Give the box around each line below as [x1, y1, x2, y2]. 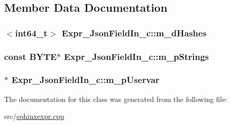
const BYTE [4, 50, 57, 62]
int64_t [15, 26, 48, 39]
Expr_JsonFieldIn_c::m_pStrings [64, 50, 209, 62]
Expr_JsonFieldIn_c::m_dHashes [62, 26, 207, 39]
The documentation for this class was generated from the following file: [4, 93, 227, 104]
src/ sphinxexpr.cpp [4, 111, 64, 121]
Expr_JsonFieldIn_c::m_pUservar [11, 73, 160, 86]
